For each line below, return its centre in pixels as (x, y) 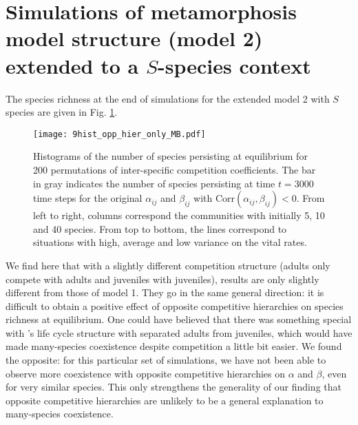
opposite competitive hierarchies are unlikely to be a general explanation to (165, 400)
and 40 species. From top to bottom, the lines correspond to (160, 228)
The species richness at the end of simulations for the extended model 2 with (168, 98)
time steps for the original (88, 198)
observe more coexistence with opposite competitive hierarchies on (146, 373)
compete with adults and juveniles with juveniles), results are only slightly (162, 279)
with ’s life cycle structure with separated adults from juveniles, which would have (179, 332)
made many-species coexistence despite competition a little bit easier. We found (174, 346)
